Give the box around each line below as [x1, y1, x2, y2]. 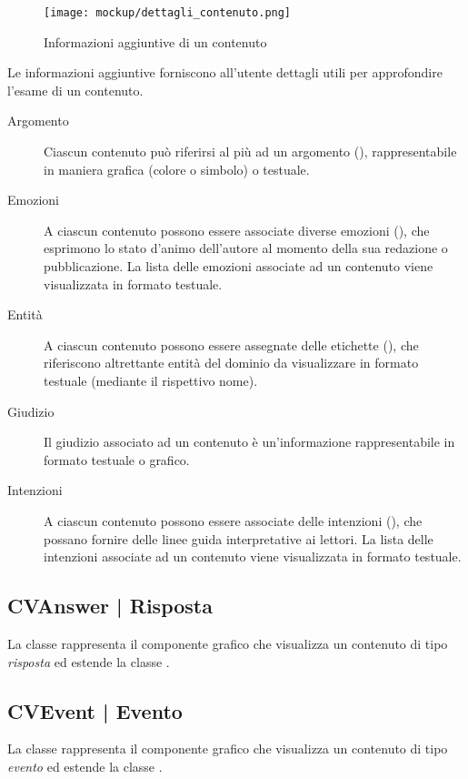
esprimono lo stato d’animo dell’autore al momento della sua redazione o [44, 238, 448, 258]
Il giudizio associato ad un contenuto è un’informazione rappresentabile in [44, 432, 455, 451]
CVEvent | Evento [7, 696, 183, 724]
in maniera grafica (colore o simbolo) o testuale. [44, 159, 310, 178]
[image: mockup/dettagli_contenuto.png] [44, 6, 292, 19]
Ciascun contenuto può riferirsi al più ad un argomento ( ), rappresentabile [44, 142, 457, 161]
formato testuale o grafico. [44, 450, 190, 469]
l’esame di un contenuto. [7, 80, 144, 99]
